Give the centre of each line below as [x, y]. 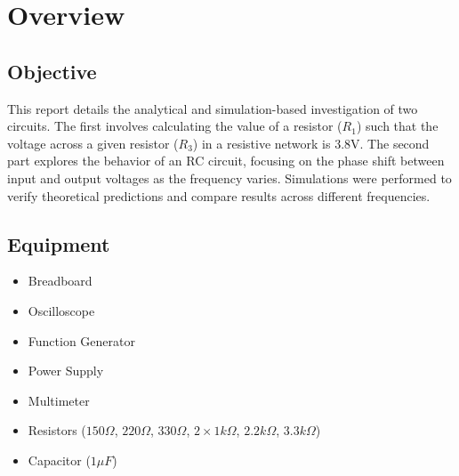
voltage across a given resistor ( [93, 143]
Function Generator [81, 340]
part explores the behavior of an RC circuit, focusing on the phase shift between [226, 161]
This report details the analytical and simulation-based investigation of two [213, 108]
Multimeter [59, 400]
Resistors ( [57, 430]
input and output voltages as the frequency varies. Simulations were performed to [229, 177]
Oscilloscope [61, 310]
